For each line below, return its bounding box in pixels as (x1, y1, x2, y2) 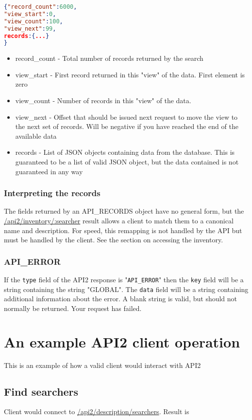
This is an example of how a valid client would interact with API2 (4, 360, 201, 370)
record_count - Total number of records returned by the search (15, 53, 203, 63)
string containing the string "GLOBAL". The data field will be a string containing (4, 284, 249, 294)
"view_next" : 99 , (4, 25, 56, 32)
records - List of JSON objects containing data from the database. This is (15, 147, 235, 157)
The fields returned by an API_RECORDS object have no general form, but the (4, 206, 244, 216)
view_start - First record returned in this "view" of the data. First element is (15, 69, 245, 79)
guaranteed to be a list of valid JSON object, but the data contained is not (15, 157, 239, 166)
